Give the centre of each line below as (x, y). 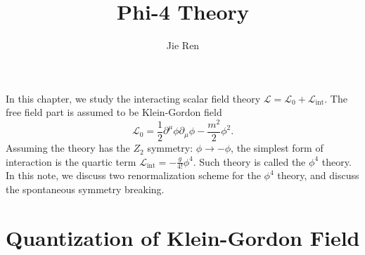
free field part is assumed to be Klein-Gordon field (114, 112)
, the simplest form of (277, 148)
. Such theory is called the (249, 161)
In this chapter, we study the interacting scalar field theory (133, 98)
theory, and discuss (318, 175)
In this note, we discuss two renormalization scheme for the (133, 175)
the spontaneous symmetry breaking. (85, 189)
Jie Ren (183, 45)
